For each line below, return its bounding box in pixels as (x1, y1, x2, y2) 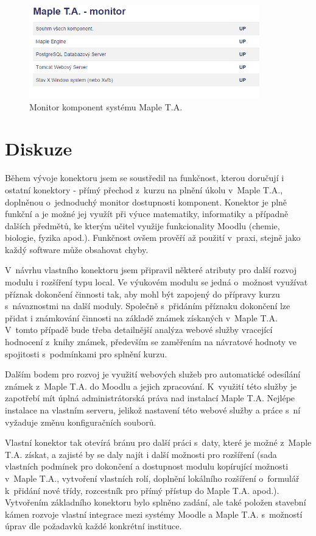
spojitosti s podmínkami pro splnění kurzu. (5, 347, 167, 360)
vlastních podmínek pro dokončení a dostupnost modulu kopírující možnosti (5, 460, 289, 473)
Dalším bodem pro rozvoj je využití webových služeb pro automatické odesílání (5, 368, 301, 381)
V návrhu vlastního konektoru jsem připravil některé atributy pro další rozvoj (5, 263, 297, 276)
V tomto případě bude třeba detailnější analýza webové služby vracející (5, 323, 273, 336)
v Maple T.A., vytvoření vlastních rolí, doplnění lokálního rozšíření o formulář (5, 471, 300, 484)
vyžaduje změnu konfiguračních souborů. (5, 415, 156, 428)
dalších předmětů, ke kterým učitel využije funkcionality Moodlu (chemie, (5, 219, 280, 232)
